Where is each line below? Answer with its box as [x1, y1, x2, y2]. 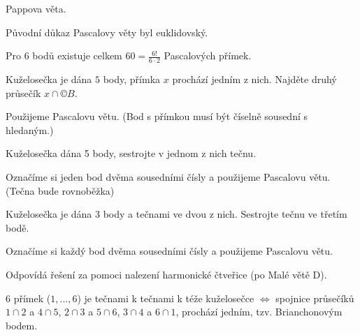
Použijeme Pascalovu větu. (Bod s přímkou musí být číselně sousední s [6, 109, 308, 124]
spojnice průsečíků [275, 290, 354, 305]
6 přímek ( [6, 290, 51, 305]
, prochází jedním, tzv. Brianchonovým [175, 304, 343, 319]
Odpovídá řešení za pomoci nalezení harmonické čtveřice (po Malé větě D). [6, 267, 327, 281]
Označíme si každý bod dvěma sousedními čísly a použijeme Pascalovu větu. [6, 244, 333, 258]
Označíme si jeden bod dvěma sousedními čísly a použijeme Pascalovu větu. [6, 169, 331, 184]
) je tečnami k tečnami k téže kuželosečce [77, 290, 254, 305]
